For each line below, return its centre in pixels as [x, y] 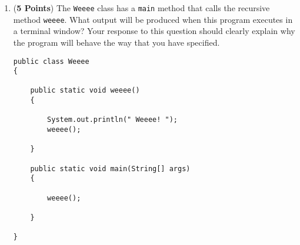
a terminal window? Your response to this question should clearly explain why [154, 31]
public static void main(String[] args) [110, 169]
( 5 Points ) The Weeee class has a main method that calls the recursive [141, 8]
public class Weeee [51, 61]
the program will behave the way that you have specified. [116, 42]
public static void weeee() [85, 91]
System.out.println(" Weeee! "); [112, 120]
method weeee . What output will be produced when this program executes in [153, 19]
